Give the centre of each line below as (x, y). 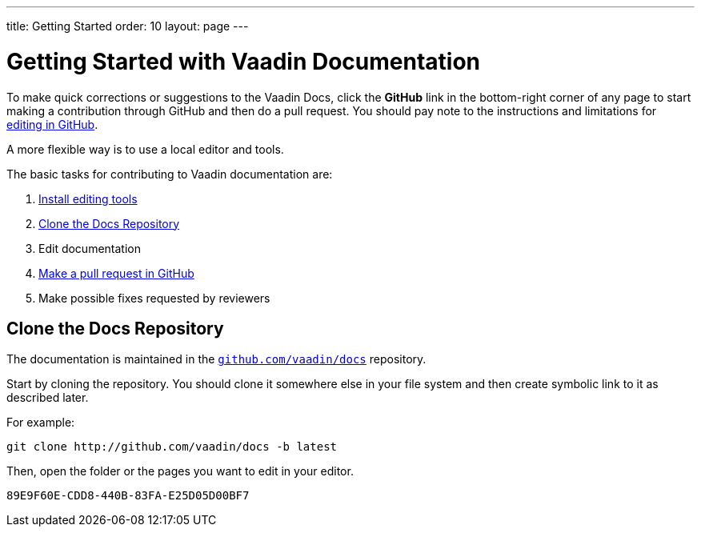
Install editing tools (88, 198)
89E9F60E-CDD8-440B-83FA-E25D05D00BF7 (128, 496)
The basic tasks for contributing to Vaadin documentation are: (170, 174)
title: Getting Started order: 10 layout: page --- (128, 26)
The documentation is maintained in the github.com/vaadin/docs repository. (216, 359)
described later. (48, 398)
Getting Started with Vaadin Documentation (244, 61)
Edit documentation (90, 248)
